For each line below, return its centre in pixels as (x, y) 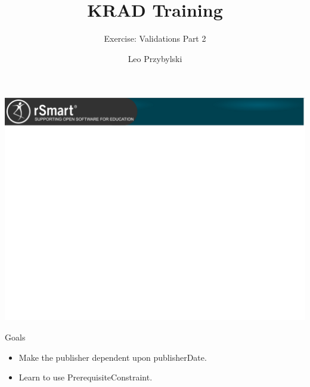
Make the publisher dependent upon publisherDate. (113, 357)
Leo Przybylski (155, 58)
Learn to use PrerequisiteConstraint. (86, 377)
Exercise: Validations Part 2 (155, 38)
